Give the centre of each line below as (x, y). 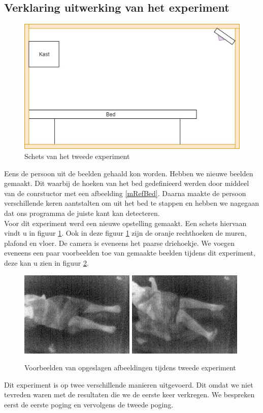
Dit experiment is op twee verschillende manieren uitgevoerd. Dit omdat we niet (129, 384)
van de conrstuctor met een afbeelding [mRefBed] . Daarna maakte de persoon (125, 193)
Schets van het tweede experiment (77, 156)
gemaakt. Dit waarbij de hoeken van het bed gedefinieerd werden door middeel (127, 183)
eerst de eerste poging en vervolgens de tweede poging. (89, 404)
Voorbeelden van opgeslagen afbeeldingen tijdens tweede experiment (130, 368)
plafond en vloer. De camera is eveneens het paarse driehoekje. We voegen (119, 243)
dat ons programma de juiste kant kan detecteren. (82, 213)
